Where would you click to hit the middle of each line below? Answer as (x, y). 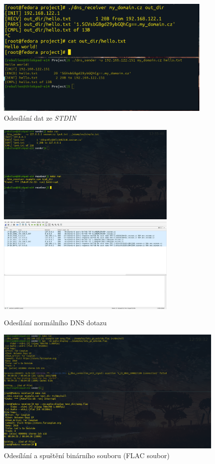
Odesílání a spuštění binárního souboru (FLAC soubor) (87, 455)
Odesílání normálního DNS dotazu (55, 323)
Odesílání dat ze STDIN (40, 117)
